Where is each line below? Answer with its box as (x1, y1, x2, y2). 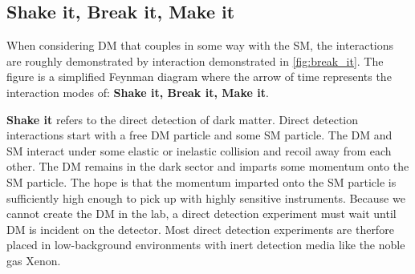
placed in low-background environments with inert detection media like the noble (6, 236, 405, 253)
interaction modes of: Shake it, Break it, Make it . (6, 83, 269, 100)
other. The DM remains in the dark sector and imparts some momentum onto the (6, 158, 409, 175)
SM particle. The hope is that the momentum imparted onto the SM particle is (6, 173, 397, 190)
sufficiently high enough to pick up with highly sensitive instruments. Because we (6, 189, 405, 206)
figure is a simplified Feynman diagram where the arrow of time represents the (6, 68, 392, 85)
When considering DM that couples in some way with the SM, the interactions (6, 37, 394, 54)
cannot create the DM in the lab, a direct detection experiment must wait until (6, 205, 397, 222)
